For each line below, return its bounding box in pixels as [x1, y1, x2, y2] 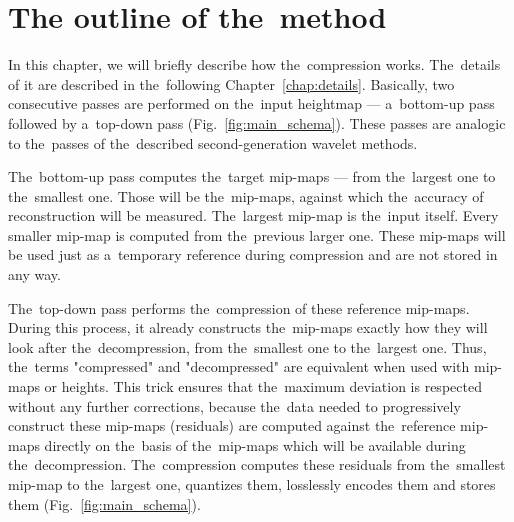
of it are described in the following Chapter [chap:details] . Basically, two [8, 73, 455, 94]
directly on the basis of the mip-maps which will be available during [44, 434, 466, 455]
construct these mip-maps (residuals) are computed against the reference [8, 415, 456, 436]
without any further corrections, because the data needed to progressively [8, 395, 461, 416]
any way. [8, 264, 61, 285]
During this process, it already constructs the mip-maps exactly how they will [8, 317, 488, 338]
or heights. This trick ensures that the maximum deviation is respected [44, 376, 482, 397]
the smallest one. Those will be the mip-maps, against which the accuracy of [8, 185, 484, 206]
